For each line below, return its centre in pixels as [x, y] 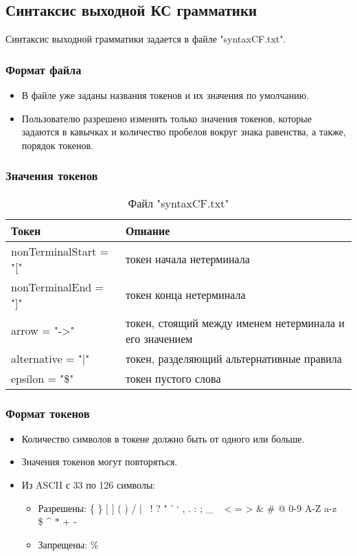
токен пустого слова [173, 378]
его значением [159, 338]
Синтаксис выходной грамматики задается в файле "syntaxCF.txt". [146, 39]
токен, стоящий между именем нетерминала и [235, 322]
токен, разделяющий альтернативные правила [233, 358]
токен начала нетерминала [187, 259]
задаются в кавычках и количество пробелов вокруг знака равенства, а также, [184, 132]
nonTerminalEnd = [57, 287]
